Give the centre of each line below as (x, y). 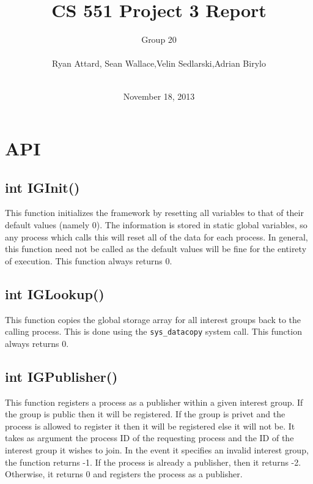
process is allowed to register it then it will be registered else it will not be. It (150, 426)
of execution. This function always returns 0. (89, 260)
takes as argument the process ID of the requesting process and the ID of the (149, 438)
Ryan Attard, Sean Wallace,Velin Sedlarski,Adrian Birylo (159, 63)
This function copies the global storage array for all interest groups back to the (153, 319)
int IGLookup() (55, 293)
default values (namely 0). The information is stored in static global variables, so (156, 225)
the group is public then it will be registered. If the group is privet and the (145, 414)
